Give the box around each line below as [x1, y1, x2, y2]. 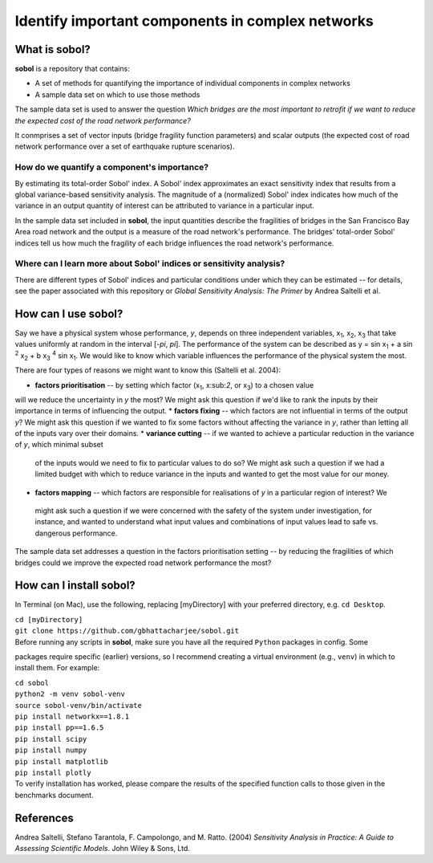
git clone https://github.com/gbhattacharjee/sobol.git [14, 626, 240, 636]
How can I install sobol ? [14, 579, 136, 592]
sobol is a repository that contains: [14, 64, 130, 74]
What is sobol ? [14, 43, 91, 56]
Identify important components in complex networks [14, 12, 374, 30]
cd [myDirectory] [14, 615, 83, 624]
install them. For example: [14, 663, 100, 673]
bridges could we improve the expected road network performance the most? [14, 558, 272, 568]
